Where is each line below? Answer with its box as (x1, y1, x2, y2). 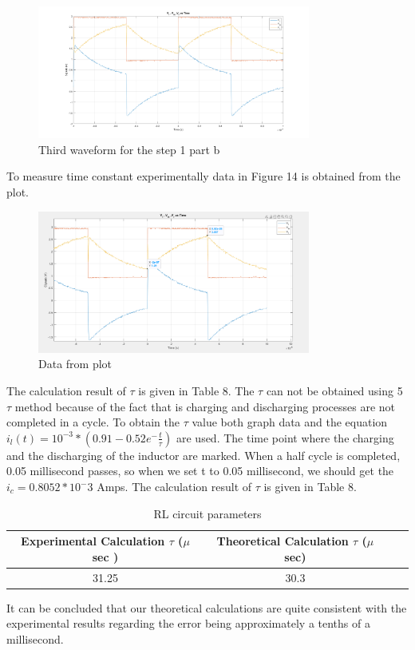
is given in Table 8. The (138, 382, 255, 399)
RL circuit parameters (153, 505, 262, 521)
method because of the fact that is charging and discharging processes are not (14, 398, 395, 414)
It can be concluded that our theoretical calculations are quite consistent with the (6, 599, 407, 616)
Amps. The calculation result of (97, 478, 252, 495)
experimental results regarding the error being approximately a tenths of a (6, 615, 370, 632)
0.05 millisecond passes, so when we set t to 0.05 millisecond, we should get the (6, 462, 394, 479)
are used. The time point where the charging (176, 429, 394, 446)
